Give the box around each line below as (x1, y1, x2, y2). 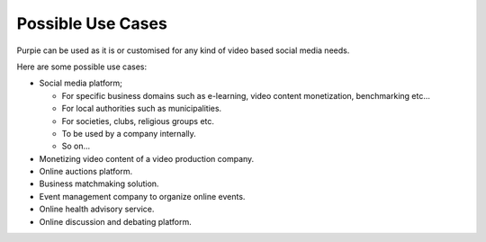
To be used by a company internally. (61, 128, 197, 139)
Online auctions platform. (39, 166, 133, 177)
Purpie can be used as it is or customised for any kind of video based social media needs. (16, 45, 350, 56)
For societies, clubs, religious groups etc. (61, 115, 215, 126)
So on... (61, 140, 91, 152)
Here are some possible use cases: (16, 61, 148, 72)
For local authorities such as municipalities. (61, 103, 222, 114)
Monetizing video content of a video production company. (39, 153, 255, 164)
